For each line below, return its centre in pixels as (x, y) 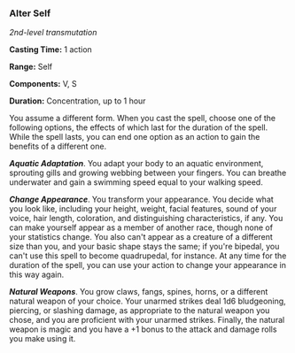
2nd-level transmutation (53, 33)
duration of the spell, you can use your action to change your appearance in (147, 265)
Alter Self (30, 13)
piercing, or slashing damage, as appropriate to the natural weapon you (140, 311)
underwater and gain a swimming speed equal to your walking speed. (136, 182)
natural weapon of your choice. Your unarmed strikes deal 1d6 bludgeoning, (147, 301)
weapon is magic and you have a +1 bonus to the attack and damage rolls (143, 329)
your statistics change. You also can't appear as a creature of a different (141, 237)
